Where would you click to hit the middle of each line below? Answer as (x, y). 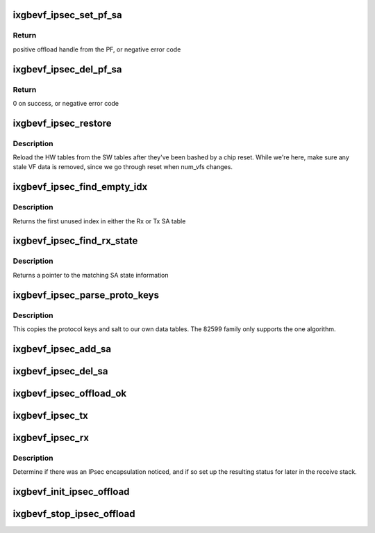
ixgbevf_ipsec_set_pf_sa (67, 15)
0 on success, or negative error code (66, 103)
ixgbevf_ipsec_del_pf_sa (67, 69)
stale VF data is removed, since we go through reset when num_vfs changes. (123, 167)
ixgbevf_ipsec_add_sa (62, 349)
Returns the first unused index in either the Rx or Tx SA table (99, 221)
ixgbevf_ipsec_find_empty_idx (80, 187)
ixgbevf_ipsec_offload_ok (70, 393)
